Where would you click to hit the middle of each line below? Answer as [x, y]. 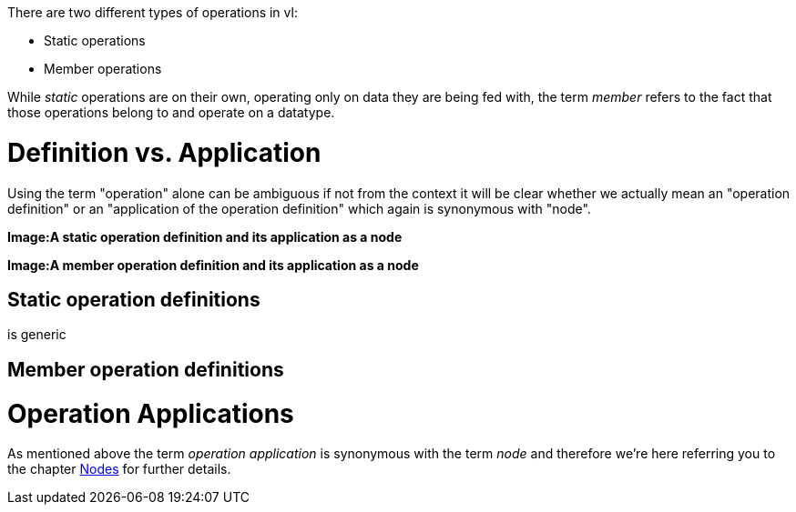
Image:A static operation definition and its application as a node [205, 236]
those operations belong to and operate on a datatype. [171, 112]
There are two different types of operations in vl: [153, 12]
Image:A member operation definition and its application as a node [213, 265]
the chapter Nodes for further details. [119, 469]
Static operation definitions [134, 299]
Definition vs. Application [164, 152]
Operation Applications [151, 413]
